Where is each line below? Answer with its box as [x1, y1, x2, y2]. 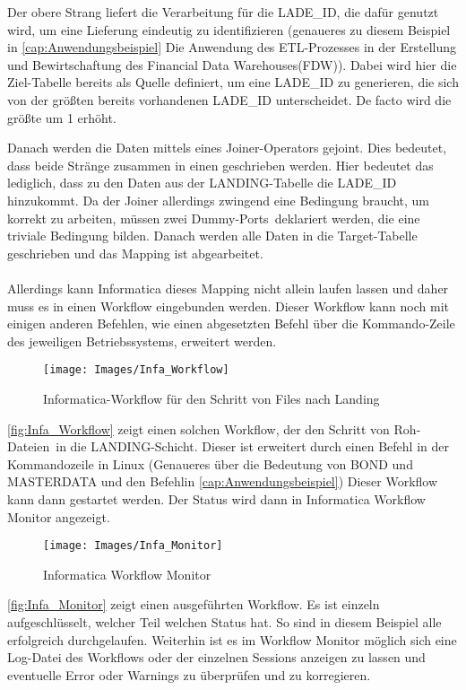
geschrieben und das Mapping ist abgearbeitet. [7, 243, 263, 262]
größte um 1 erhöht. [7, 108, 116, 127]
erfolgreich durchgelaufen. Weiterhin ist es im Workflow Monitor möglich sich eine [7, 630, 457, 649]
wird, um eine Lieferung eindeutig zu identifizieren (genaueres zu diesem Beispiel [7, 20, 451, 39]
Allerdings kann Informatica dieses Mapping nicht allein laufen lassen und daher [7, 278, 449, 297]
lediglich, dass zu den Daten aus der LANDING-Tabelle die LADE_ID [7, 173, 397, 192]
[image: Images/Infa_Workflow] [43, 363, 229, 377]
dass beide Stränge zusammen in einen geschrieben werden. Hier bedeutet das [7, 155, 434, 174]
